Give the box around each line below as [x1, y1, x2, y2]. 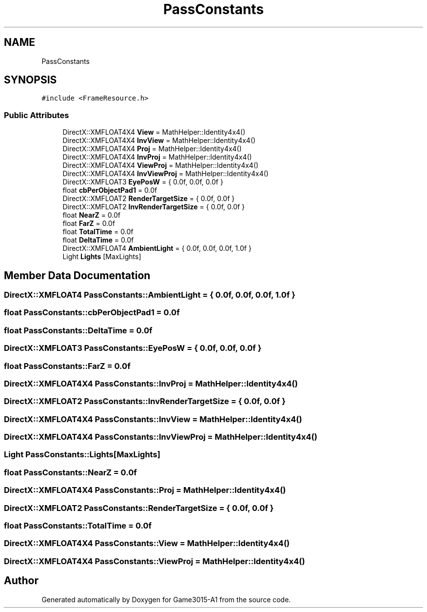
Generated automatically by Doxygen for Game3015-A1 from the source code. [41, 595, 291, 604]
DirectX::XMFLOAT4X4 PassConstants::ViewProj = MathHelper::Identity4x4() [4, 556, 305, 566]
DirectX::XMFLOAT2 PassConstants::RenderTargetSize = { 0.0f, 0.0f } [4, 503, 274, 513]
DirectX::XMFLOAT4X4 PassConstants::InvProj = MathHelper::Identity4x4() [4, 378, 298, 388]
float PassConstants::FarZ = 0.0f [4, 361, 131, 371]
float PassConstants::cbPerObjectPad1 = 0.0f [4, 307, 180, 318]
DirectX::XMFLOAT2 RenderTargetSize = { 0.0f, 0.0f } [62, 194, 235, 203]
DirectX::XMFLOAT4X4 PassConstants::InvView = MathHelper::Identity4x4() [4, 414, 302, 424]
